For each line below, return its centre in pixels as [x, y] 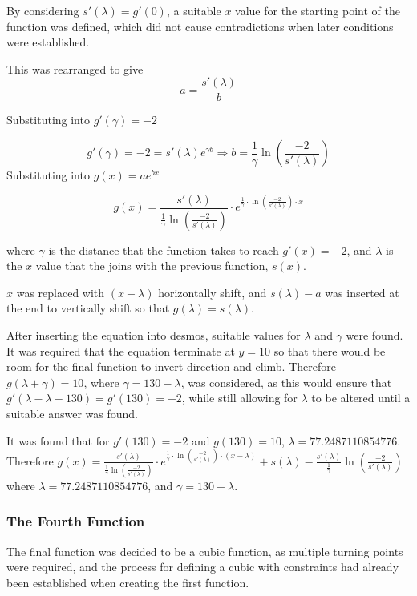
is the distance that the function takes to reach [164, 250]
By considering [43, 10]
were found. [374, 334]
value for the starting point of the [318, 10]
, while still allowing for [239, 398]
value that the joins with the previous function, [152, 266]
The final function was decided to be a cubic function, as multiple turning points [205, 551]
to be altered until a [361, 398]
